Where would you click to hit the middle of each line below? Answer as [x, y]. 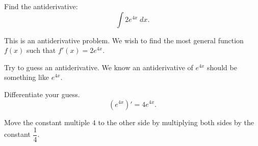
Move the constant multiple [47, 122]
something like [27, 77]
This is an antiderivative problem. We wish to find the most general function [124, 40]
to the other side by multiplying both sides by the [176, 122]
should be [222, 67]
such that [41, 50]
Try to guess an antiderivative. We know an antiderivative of [99, 67]
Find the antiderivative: [41, 6]
